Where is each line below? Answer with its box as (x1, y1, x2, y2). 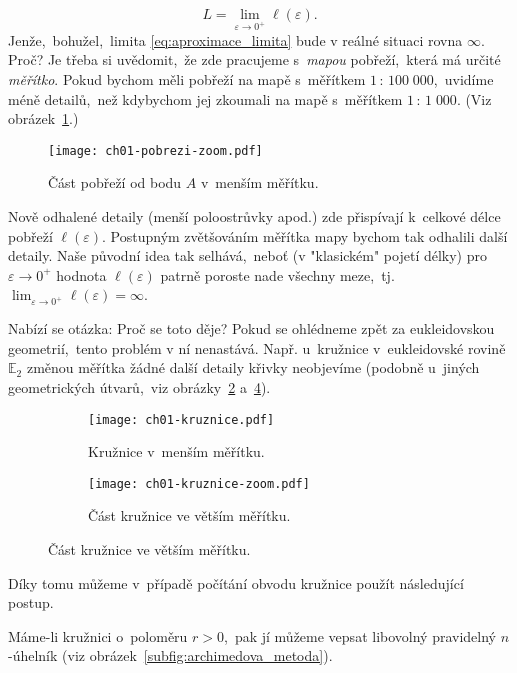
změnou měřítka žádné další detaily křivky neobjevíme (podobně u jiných (26, 357, 480, 378)
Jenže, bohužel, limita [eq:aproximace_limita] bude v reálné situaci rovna (8, 29, 463, 50)
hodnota (56, 264, 107, 285)
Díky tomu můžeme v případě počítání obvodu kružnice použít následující (8, 572, 464, 593)
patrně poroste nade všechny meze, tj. (160, 264, 395, 285)
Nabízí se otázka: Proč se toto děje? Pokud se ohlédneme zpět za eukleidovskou (8, 318, 495, 339)
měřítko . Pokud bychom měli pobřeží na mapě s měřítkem (8, 68, 366, 89)
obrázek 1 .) (8, 108, 79, 129)
